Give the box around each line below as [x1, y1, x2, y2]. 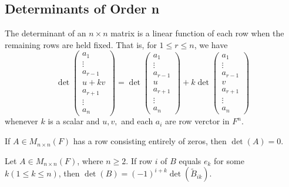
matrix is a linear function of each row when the [110, 27, 284, 39]
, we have [194, 38, 228, 50]
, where [77, 154, 103, 166]
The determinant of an [5, 27, 86, 39]
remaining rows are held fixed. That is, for [5, 38, 157, 50]
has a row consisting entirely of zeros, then [73, 135, 227, 147]
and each [121, 115, 153, 127]
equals [179, 154, 201, 166]
